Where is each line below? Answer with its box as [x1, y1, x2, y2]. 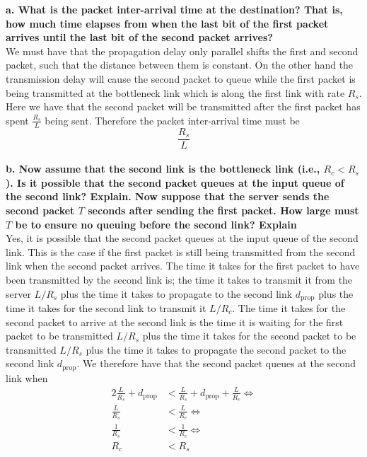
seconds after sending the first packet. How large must [88, 203, 359, 218]
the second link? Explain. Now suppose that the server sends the [6, 189, 330, 204]
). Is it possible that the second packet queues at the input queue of [6, 175, 344, 190]
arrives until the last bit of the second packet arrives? [6, 30, 273, 45]
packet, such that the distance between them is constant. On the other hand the [6, 57, 354, 72]
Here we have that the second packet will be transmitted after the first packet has [6, 99, 361, 114]
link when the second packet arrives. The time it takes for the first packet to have [6, 258, 360, 273]
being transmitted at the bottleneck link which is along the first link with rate [6, 85, 345, 100]
